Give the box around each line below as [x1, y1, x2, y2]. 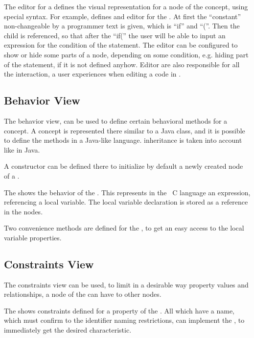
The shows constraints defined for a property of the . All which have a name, [4, 305, 235, 315]
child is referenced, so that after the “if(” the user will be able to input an [4, 30, 226, 40]
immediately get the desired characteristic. [4, 325, 132, 335]
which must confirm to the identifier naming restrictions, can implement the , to [4, 315, 245, 325]
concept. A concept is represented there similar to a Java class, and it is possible [4, 125, 245, 135]
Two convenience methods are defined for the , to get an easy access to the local [4, 223, 244, 233]
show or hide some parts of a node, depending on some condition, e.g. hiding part [4, 49, 249, 59]
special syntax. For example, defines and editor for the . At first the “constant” [4, 11, 241, 21]
